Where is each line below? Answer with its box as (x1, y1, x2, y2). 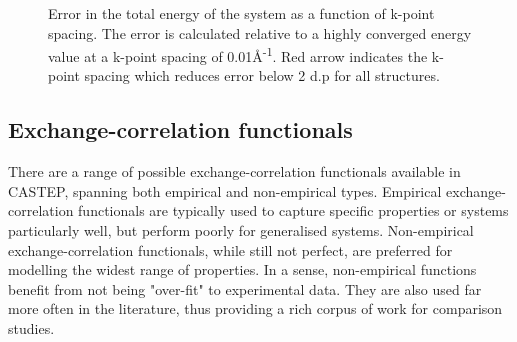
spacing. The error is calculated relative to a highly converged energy (48, 22, 472, 43)
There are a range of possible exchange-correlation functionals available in (8, 161, 461, 182)
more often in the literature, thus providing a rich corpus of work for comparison (8, 298, 503, 319)
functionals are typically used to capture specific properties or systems (78, 200, 509, 221)
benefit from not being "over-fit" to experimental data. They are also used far (8, 278, 482, 299)
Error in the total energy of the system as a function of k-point (48, 3, 435, 23)
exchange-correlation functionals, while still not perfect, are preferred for (8, 239, 453, 260)
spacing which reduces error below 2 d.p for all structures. (84, 65, 440, 86)
